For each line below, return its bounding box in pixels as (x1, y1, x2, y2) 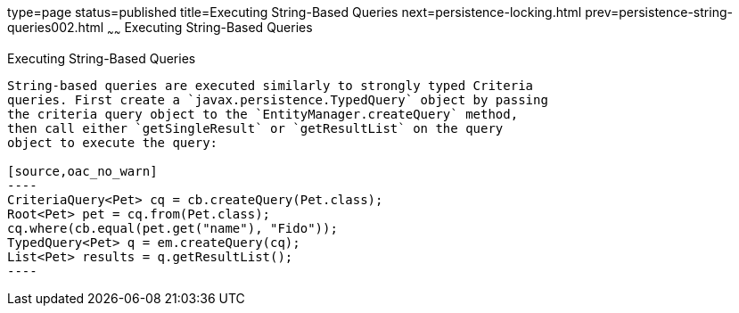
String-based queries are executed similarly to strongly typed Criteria (7, 78, 534, 93)
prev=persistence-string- (585, 4, 733, 20)
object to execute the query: (7, 135, 218, 150)
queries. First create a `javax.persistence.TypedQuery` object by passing (7, 92, 548, 107)
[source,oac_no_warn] (7, 163, 158, 178)
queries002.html (7, 20, 104, 35)
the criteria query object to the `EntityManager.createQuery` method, (7, 106, 519, 121)
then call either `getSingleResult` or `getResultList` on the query (7, 120, 504, 136)
